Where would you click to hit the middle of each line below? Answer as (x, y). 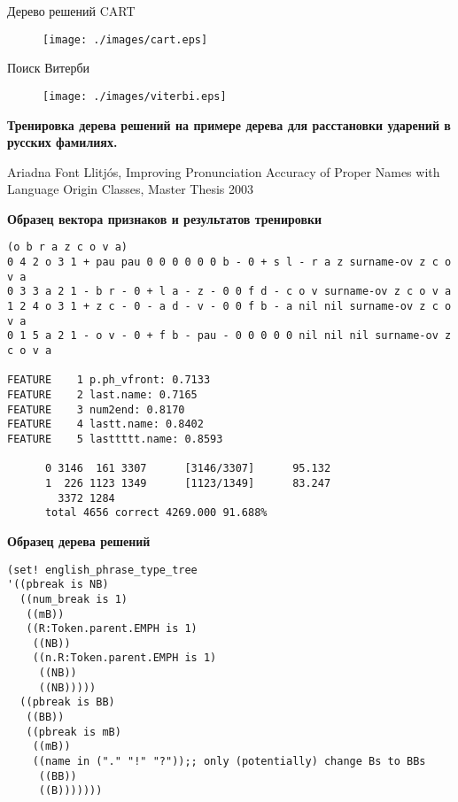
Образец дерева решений (79, 540)
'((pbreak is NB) (58, 585)
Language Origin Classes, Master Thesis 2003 (130, 189)
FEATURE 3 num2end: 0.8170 (96, 409)
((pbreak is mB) (74, 732)
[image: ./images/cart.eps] (125, 39)
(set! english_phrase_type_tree (102, 570)
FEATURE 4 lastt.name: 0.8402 (105, 424)
